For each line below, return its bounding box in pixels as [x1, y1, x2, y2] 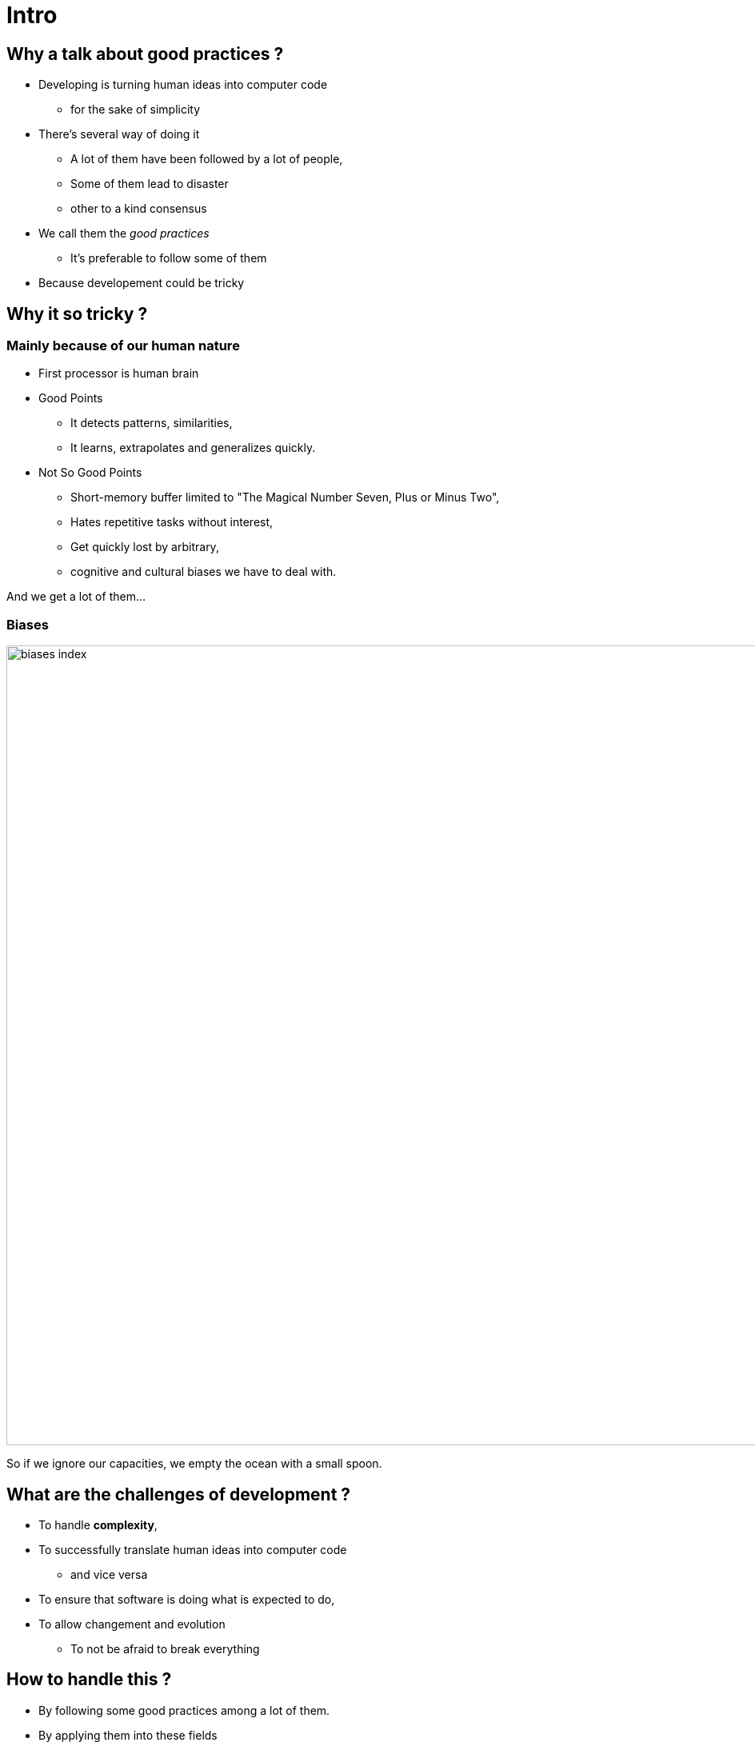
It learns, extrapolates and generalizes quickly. [70, 441, 316, 455]
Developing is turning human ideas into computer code [38, 78, 328, 92]
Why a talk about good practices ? [6, 43, 284, 64]
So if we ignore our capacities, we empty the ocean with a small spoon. [6, 1456, 382, 1471]
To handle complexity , [38, 1517, 158, 1532]
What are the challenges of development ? [6, 1484, 351, 1504]
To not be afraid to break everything [70, 1641, 260, 1656]
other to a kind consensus [70, 202, 207, 216]
